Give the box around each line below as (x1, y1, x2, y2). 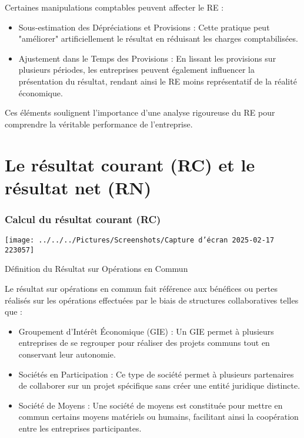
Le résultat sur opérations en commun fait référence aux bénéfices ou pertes (5, 282, 278, 295)
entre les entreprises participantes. (18, 422, 142, 434)
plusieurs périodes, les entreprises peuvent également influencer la (18, 63, 255, 76)
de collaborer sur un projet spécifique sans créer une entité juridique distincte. (18, 379, 300, 392)
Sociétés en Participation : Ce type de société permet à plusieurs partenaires (18, 368, 294, 380)
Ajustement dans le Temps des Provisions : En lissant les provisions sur (18, 52, 276, 64)
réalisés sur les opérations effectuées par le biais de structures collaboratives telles (5, 294, 299, 306)
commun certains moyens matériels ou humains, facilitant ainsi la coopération (18, 410, 299, 423)
